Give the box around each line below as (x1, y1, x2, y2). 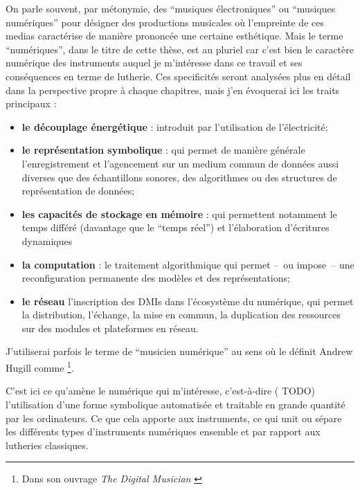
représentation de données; (21, 183, 135, 198)
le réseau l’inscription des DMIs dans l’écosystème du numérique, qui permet (21, 293, 354, 308)
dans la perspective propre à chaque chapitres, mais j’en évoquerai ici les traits (6, 82, 340, 97)
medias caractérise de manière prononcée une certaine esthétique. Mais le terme (6, 28, 343, 43)
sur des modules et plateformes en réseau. (21, 320, 199, 335)
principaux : (6, 96, 57, 111)
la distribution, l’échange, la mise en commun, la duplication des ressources (21, 307, 341, 322)
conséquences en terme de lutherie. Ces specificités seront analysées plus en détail (6, 69, 351, 83)
